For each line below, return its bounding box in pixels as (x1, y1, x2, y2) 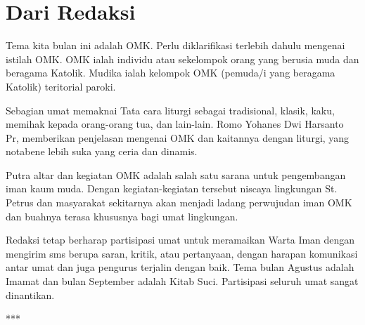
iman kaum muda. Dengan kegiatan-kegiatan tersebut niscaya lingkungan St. (6, 181, 338, 196)
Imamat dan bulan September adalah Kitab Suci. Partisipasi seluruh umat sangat (6, 274, 359, 288)
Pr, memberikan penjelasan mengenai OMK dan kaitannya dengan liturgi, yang (6, 130, 350, 145)
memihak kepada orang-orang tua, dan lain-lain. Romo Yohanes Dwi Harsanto (6, 117, 344, 131)
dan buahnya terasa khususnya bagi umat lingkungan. (6, 208, 238, 223)
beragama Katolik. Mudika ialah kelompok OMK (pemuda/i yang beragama (6, 65, 335, 80)
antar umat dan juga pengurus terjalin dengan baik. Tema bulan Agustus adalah (6, 260, 354, 274)
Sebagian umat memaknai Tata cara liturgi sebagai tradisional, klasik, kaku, (6, 102, 335, 117)
